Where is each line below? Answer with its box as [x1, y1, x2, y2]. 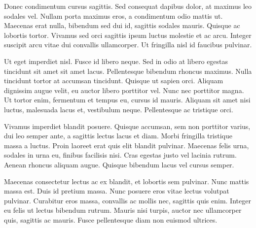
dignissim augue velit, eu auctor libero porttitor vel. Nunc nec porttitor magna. [4, 85, 244, 95]
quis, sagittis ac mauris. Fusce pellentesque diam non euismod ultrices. [4, 214, 218, 225]
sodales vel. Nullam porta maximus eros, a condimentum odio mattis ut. [4, 10, 223, 21]
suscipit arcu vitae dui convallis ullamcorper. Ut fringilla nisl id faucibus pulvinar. [4, 39, 252, 50]
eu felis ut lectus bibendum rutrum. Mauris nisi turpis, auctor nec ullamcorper [4, 205, 242, 215]
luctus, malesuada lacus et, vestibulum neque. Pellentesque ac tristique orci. [4, 104, 233, 114]
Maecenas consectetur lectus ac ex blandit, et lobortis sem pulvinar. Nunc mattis [4, 176, 249, 186]
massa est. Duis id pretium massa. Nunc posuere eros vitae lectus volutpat [4, 186, 229, 196]
